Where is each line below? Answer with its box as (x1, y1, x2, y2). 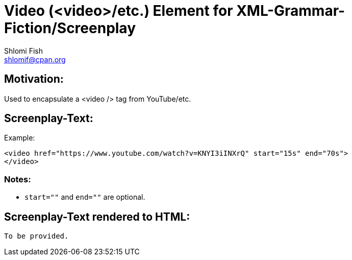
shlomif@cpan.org (4, 55, 66, 64)
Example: (4, 133, 35, 143)
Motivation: (4, 73, 64, 86)
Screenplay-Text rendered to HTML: (4, 210, 190, 223)
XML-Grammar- (236, 2, 345, 19)
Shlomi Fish (4, 46, 43, 55)
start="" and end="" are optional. (24, 193, 145, 202)
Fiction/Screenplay (4, 19, 136, 37)
